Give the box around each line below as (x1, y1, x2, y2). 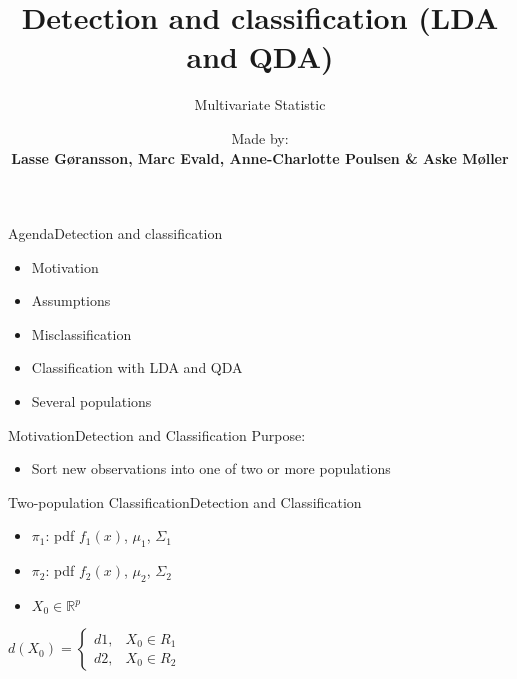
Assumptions (31, 290, 111, 311)
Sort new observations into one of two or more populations (31, 458, 391, 479)
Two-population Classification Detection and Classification (8, 491, 362, 512)
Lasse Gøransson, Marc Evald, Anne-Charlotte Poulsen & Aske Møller (11, 147, 509, 168)
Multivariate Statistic (194, 94, 326, 115)
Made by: (231, 127, 289, 148)
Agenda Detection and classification (8, 223, 223, 244)
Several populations (31, 391, 152, 412)
